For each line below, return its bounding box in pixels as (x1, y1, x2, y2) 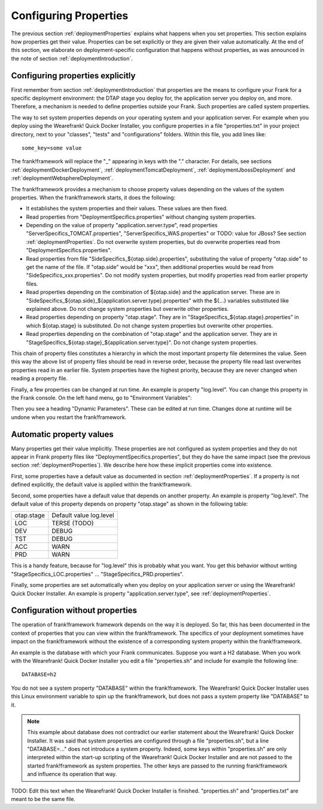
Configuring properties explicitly (11, 71, 136, 81)
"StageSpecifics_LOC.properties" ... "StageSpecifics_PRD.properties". (11, 570, 184, 577)
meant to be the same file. (11, 796, 76, 803)
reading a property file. (11, 375, 68, 382)
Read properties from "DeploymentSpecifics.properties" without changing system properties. (26, 213, 257, 221)
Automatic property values (11, 429, 114, 439)
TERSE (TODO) (51, 519, 94, 527)
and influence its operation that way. (27, 771, 117, 778)
